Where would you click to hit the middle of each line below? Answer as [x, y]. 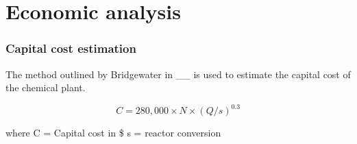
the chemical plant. [46, 87]
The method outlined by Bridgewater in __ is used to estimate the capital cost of [178, 74]
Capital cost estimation [71, 48]
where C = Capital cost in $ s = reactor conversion [113, 133]
